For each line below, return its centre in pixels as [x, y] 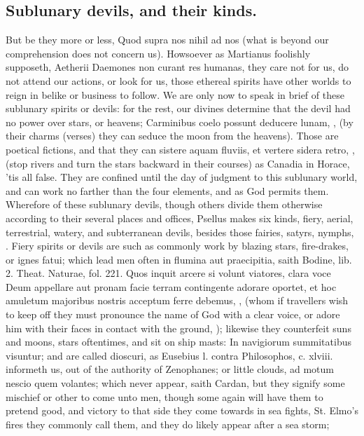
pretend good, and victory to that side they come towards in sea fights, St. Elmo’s [182, 410]
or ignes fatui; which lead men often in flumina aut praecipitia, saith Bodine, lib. [179, 259]
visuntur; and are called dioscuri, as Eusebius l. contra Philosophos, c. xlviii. [169, 355]
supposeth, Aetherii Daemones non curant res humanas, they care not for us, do [177, 67]
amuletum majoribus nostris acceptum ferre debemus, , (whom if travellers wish [177, 300]
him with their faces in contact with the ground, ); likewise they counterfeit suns [178, 328]
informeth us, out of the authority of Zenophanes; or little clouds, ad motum [170, 369]
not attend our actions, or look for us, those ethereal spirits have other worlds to [178, 80]
